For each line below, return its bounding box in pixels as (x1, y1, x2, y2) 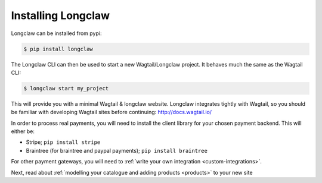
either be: (11, 128, 35, 135)
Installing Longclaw (11, 9, 110, 22)
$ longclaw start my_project (23, 85, 109, 91)
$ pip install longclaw (23, 45, 94, 52)
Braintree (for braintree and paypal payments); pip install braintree (26, 147, 208, 154)
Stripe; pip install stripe (26, 138, 101, 146)
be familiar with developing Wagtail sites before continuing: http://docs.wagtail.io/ (11, 109, 212, 116)
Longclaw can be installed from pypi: (11, 30, 102, 37)
